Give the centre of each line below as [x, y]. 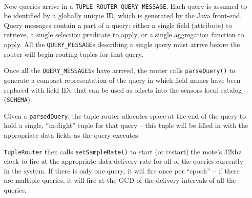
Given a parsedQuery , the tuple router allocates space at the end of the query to [125, 115]
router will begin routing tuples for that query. [74, 54]
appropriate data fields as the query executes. [72, 135]
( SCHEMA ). [18, 99]
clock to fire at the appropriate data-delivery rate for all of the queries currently [124, 161]
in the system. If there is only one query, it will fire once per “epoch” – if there [122, 170]
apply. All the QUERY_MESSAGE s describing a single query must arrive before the [122, 44]
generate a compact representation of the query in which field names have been [122, 80]
